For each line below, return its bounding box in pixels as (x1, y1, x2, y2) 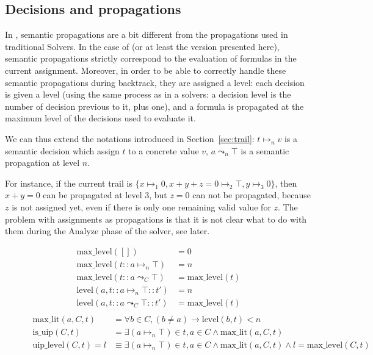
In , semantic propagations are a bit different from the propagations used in (5, 28, 288, 41)
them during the (5, 224, 66, 237)
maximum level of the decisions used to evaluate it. (5, 112, 196, 124)
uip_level (32, 340, 65, 350)
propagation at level (5, 156, 80, 169)
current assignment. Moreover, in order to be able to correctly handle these (5, 63, 286, 76)
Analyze (68, 228, 99, 237)
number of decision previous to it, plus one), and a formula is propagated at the (5, 99, 304, 112)
